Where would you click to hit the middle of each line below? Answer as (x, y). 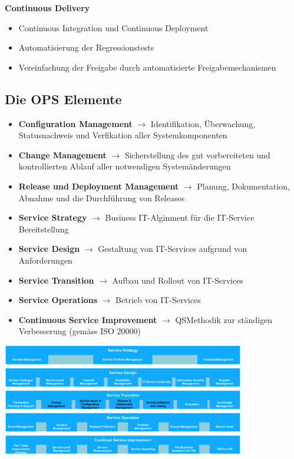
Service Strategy (53, 217)
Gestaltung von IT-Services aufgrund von (172, 249)
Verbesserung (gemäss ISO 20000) (80, 331)
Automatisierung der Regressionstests (86, 47)
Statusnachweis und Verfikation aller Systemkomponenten (123, 135)
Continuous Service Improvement (88, 319)
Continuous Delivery (47, 8)
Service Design (49, 249)
